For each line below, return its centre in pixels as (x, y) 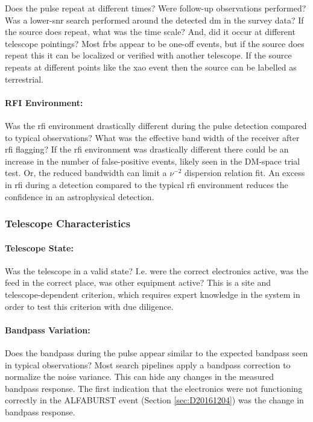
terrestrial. (24, 79)
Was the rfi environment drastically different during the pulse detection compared (156, 125)
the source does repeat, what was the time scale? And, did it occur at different (150, 32)
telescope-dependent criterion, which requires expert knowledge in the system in (153, 294)
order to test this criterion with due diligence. (89, 306)
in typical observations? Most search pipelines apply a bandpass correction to (148, 364)
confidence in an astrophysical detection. (80, 196)
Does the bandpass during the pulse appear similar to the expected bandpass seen (156, 352)
